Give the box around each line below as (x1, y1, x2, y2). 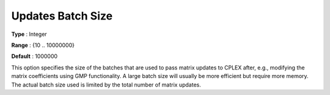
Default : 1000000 (11, 52, 58, 60)
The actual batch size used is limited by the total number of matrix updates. (11, 81, 201, 88)
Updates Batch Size (11, 9, 113, 23)
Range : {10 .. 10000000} (11, 41, 75, 49)
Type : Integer (11, 30, 47, 38)
